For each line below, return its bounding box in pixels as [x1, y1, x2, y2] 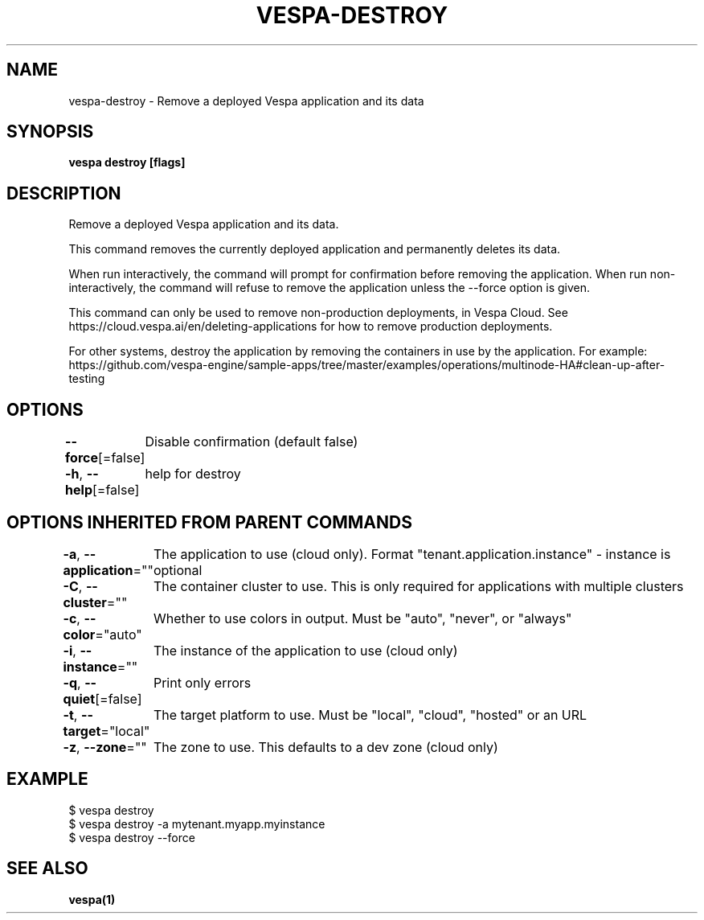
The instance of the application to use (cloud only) [153, 642, 458, 659]
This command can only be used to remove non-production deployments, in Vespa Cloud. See [68, 306, 568, 320]
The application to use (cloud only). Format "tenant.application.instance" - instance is [153, 545, 671, 562]
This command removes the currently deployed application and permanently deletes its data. [68, 242, 561, 257]
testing [68, 372, 105, 386]
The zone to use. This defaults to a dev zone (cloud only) [153, 738, 498, 755]
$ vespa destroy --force [68, 830, 195, 844]
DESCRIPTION [6, 183, 121, 203]
